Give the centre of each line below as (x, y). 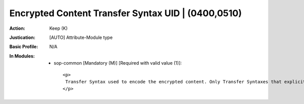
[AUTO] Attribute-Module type (81, 37)
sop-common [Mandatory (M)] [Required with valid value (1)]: (118, 63)
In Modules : (22, 56)
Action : (17, 28)
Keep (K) (59, 28)
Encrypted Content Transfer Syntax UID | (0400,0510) (126, 13)
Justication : (22, 37)
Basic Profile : (24, 47)
